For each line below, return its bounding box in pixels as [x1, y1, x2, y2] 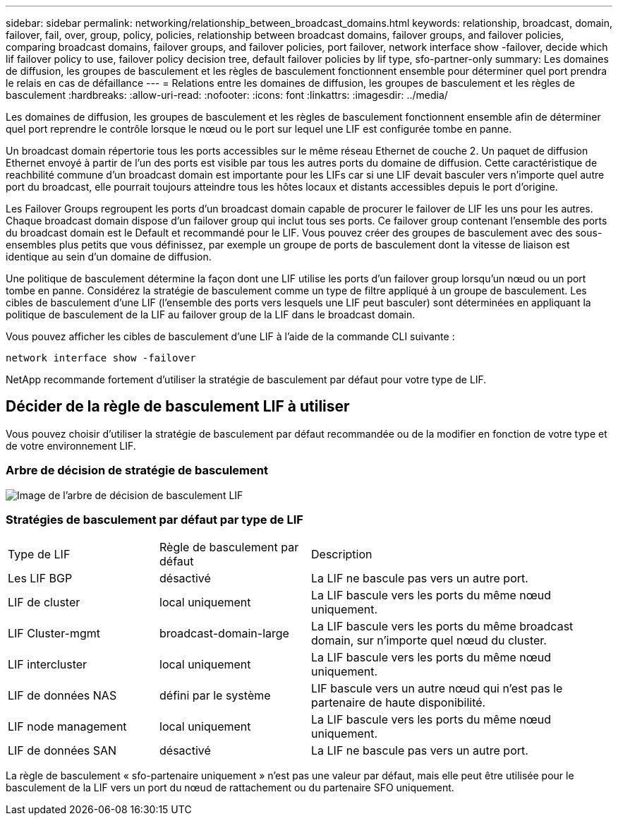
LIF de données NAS [8, 688, 117, 703]
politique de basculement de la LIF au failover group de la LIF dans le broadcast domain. [6, 308, 416, 320]
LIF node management [8, 719, 127, 734]
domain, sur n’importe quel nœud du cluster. [311, 633, 547, 648]
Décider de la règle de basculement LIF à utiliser [6, 397, 350, 416]
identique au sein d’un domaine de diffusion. [6, 251, 212, 263]
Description [311, 547, 372, 562]
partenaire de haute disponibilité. [311, 695, 486, 710]
